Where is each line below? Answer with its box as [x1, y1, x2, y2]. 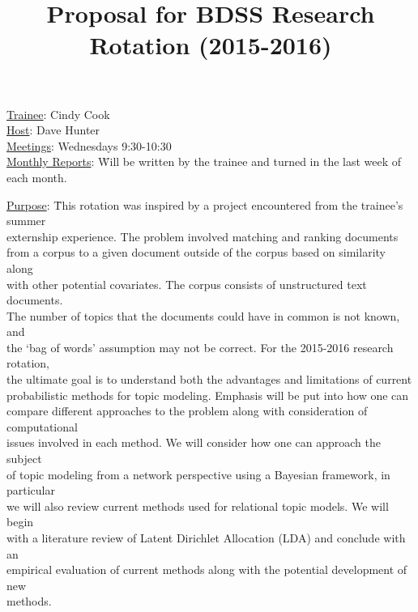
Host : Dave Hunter [6, 121, 100, 138]
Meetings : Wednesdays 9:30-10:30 [6, 137, 172, 154]
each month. [6, 168, 67, 185]
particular [6, 482, 55, 499]
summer [6, 212, 46, 229]
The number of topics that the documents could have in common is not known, [6, 307, 400, 324]
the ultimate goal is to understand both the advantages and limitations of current [6, 371, 412, 388]
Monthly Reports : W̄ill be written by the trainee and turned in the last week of [6, 153, 402, 170]
